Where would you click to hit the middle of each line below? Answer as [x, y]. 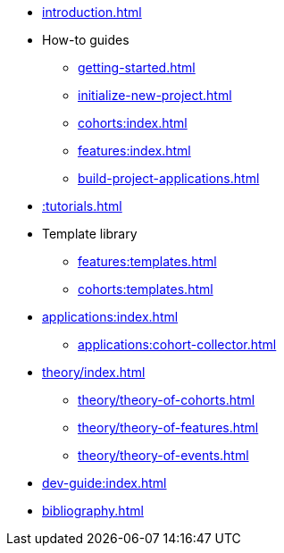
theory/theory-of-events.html [163, 455]
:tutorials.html [82, 206]
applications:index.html [110, 317]
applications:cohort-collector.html [177, 344]
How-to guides [86, 40]
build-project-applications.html [169, 178]
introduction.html [92, 12]
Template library [90, 234]
